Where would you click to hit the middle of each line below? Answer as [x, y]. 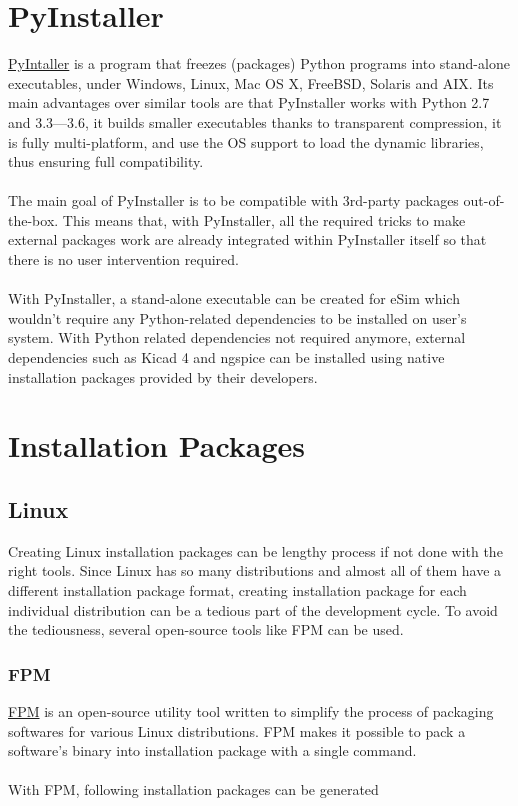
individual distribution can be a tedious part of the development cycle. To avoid [253, 609]
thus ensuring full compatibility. [106, 161]
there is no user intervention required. [123, 259]
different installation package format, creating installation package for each [237, 589]
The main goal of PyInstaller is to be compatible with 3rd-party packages [233, 200]
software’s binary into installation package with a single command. [212, 750]
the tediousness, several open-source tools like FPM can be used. [206, 629]
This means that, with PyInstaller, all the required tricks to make [264, 219]
